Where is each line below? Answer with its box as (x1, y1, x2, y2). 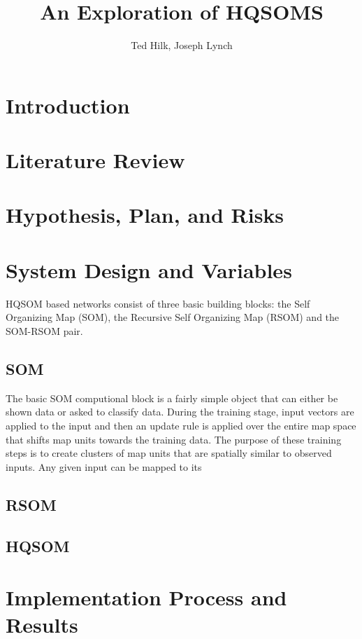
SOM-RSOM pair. (6, 323, 83, 338)
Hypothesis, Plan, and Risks (6, 200, 284, 229)
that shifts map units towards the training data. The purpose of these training (6, 432, 342, 446)
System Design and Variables (6, 255, 292, 284)
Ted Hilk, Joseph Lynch (131, 38, 233, 53)
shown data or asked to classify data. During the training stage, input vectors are (6, 404, 354, 419)
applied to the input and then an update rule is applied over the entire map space (6, 418, 356, 432)
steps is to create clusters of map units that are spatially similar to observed (6, 446, 332, 460)
